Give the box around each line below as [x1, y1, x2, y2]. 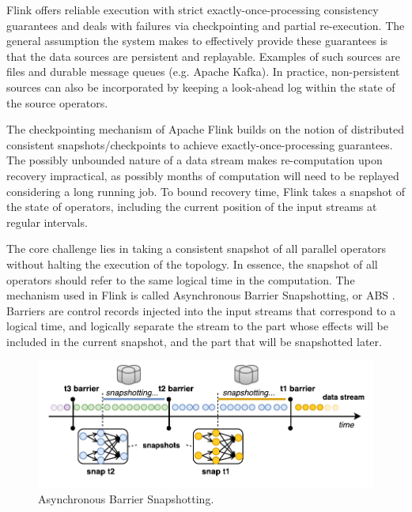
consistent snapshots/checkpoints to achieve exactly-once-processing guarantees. [6, 136, 393, 152]
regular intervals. [6, 213, 88, 230]
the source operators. [6, 94, 108, 111]
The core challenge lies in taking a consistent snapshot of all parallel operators [6, 240, 387, 257]
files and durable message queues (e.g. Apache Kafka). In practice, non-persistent [6, 63, 400, 80]
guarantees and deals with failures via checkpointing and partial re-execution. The [6, 17, 405, 33]
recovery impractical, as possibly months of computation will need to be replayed [6, 167, 399, 183]
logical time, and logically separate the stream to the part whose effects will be [6, 318, 388, 334]
